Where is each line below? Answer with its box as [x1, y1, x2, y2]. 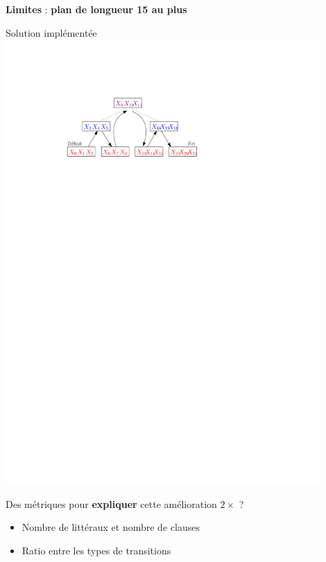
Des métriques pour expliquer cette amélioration [6, 496, 217, 511]
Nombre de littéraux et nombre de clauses [22, 520, 200, 534]
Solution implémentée [6, 25, 97, 39]
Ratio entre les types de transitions [22, 543, 171, 557]
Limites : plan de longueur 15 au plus [6, 2, 187, 16]
